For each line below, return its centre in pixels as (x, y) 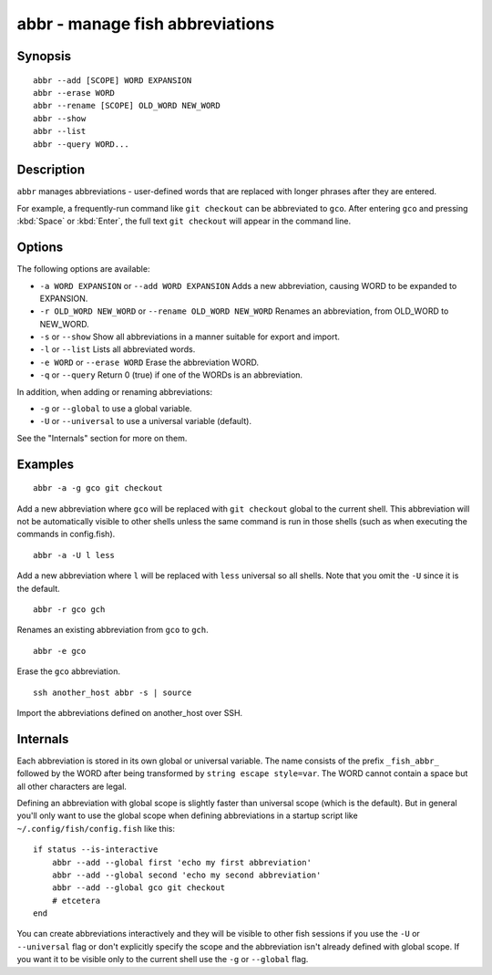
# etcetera (76, 900)
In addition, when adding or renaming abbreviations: (115, 391)
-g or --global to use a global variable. (116, 409)
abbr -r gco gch (69, 609)
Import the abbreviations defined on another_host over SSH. (130, 712)
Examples (46, 464)
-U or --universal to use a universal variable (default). (146, 421)
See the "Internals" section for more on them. (102, 438)
